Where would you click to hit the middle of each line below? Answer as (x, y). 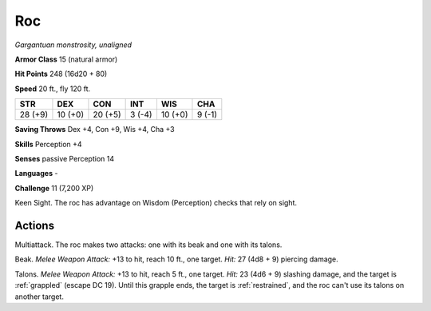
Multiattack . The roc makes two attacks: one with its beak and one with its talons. (148, 245)
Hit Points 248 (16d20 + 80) (61, 74)
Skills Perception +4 (49, 144)
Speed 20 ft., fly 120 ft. (53, 89)
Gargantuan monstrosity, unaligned (73, 45)
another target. (39, 297)
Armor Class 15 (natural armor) (66, 59)
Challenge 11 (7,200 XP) (54, 188)
